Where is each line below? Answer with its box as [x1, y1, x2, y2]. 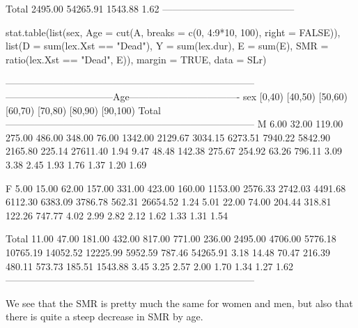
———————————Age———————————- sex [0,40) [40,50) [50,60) [6, 88, 348, 103]
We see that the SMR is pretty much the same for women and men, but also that [6, 295, 353, 310]
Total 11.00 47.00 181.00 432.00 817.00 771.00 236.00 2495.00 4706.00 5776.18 [6, 231, 336, 246]
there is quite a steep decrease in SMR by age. [6, 309, 203, 324]
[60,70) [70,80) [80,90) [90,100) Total [6, 102, 161, 117]
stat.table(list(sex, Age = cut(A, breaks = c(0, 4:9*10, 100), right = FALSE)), [6, 24, 341, 39]
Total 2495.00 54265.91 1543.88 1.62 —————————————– [6, 1, 295, 15]
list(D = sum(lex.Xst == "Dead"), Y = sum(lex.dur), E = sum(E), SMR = [6, 38, 329, 53]
